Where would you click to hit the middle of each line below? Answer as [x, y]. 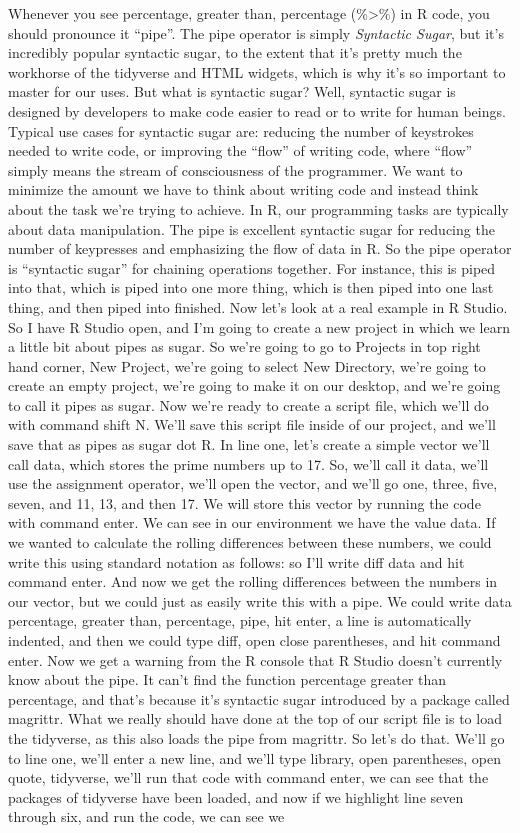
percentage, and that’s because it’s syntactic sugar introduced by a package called [259, 698]
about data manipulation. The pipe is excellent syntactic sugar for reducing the [251, 228]
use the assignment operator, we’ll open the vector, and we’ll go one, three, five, [253, 483]
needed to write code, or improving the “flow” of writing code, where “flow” [240, 150]
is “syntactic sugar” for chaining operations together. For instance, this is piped [252, 267]
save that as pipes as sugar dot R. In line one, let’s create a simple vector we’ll [249, 444]
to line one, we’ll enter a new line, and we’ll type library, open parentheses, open [255, 757]
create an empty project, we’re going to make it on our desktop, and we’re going [254, 385]
